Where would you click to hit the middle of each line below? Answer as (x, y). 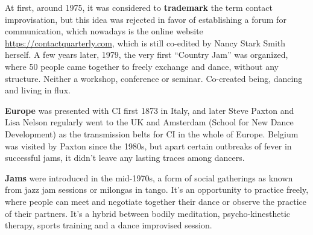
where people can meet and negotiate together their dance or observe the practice (156, 201)
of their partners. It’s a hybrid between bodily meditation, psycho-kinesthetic (148, 213)
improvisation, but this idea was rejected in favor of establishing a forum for (146, 19)
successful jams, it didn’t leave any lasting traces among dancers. (125, 158)
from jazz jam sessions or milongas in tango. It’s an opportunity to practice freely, (157, 190)
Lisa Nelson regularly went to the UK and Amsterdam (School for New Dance (149, 122)
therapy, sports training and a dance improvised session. (109, 225)
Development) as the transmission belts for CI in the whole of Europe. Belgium (152, 133)
